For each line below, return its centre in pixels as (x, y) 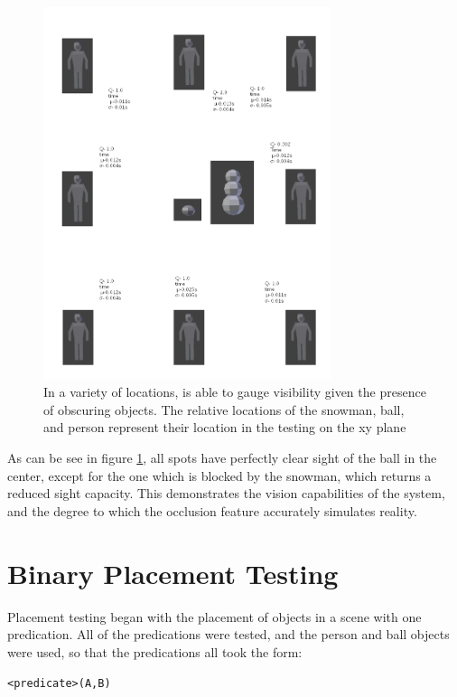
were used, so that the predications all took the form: (155, 651)
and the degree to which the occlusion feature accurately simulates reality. (212, 510)
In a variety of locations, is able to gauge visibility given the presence (235, 392)
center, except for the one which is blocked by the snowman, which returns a (219, 475)
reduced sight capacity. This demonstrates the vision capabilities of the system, (226, 493)
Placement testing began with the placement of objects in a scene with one (215, 616)
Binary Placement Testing (173, 573)
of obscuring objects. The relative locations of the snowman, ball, (224, 409)
